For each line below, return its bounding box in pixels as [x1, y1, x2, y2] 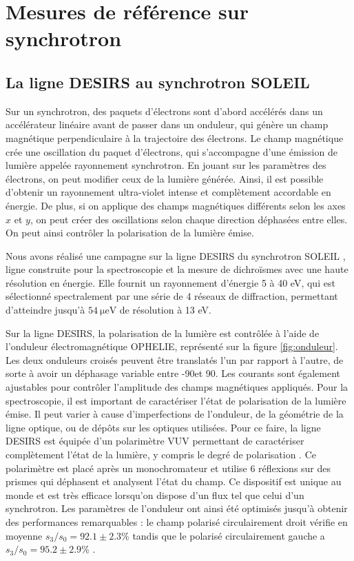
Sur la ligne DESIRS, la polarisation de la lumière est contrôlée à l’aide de [6, 325, 320, 340]
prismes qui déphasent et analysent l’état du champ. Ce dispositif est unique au [6, 474, 342, 489]
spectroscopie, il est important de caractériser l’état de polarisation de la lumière [6, 393, 346, 407]
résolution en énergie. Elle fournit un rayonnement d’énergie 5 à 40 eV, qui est [6, 275, 335, 289]
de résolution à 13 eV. [119, 303, 211, 317]
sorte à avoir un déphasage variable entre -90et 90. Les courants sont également [6, 366, 341, 380]
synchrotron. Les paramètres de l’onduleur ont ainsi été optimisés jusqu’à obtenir [6, 501, 348, 516]
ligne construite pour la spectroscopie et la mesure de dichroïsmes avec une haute [6, 262, 348, 276]
